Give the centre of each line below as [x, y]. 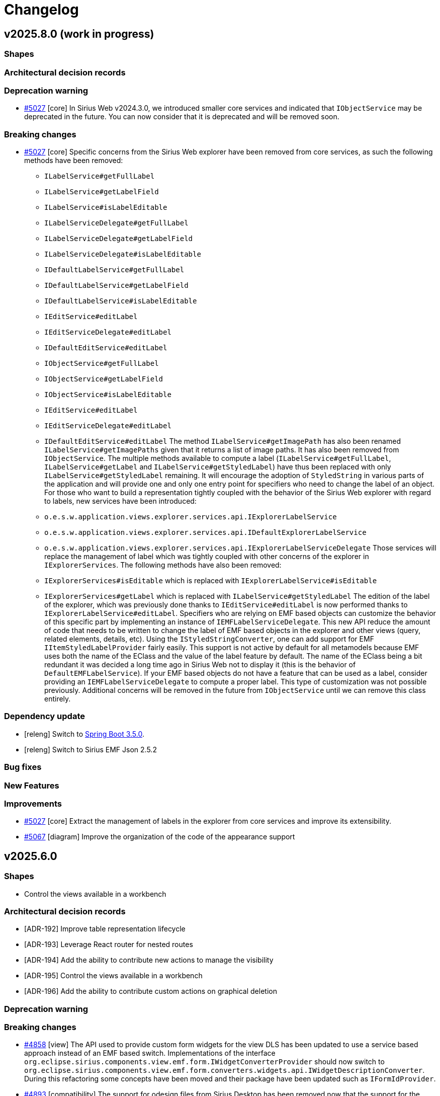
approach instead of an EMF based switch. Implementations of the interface [150, 1053]
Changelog [41, 10]
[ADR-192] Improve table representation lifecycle [105, 929]
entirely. [58, 699]
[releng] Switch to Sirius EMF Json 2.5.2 [91, 749]
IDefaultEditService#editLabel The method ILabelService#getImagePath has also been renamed [223, 441]
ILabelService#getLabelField [102, 192]
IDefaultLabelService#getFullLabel [114, 270]
